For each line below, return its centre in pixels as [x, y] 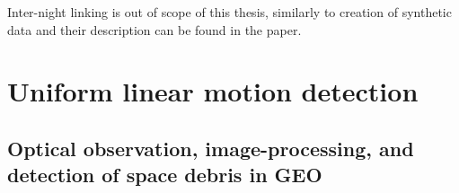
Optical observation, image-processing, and [211, 148]
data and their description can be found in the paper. [154, 29]
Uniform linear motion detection [213, 91]
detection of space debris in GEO [165, 175]
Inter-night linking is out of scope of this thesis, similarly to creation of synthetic [229, 12]
